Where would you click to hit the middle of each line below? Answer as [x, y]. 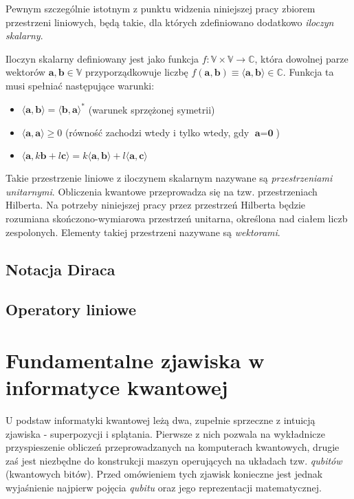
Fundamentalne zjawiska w [135, 360]
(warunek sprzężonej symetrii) [152, 109]
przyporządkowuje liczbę [136, 72]
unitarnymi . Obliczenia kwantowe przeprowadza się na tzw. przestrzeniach [162, 191]
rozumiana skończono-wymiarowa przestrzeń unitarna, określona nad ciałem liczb [177, 219]
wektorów [25, 72]
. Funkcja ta [308, 72]
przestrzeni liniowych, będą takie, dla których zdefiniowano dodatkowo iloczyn [170, 22]
